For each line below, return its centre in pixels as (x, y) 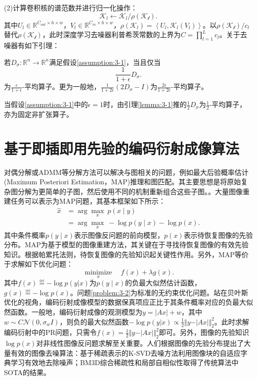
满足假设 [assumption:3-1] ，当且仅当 (105, 62)
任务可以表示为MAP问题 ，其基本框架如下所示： (88, 201)
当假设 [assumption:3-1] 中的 (46, 104)
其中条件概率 (25, 235)
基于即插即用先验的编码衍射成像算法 (122, 148)
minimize (98, 273)
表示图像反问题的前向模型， (119, 235)
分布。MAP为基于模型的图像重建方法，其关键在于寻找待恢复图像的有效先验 (126, 244)
